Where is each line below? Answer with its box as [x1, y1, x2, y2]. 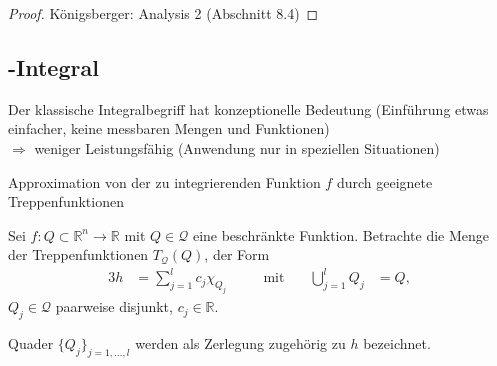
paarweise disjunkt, [55, 296, 173, 317]
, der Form [204, 244, 270, 265]
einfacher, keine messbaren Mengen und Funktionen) [8, 118, 330, 139]
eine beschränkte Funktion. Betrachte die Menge [192, 224, 490, 245]
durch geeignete [336, 171, 433, 192]
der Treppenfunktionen [8, 244, 149, 265]
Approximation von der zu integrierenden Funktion [8, 171, 321, 192]
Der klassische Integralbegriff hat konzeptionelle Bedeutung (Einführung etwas [8, 98, 489, 119]
